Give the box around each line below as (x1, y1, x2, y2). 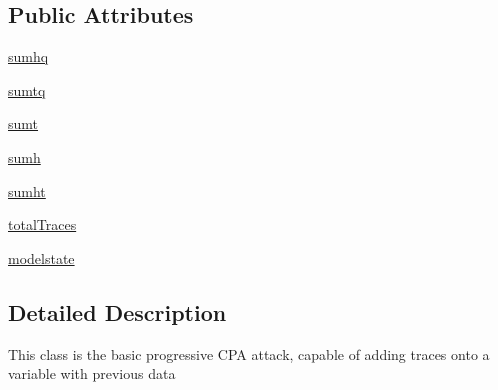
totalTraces (8, 214, 77, 235)
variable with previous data (8, 363, 176, 384)
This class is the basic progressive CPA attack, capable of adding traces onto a (8, 343, 490, 364)
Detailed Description (8, 296, 227, 327)
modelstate (8, 247, 75, 268)
